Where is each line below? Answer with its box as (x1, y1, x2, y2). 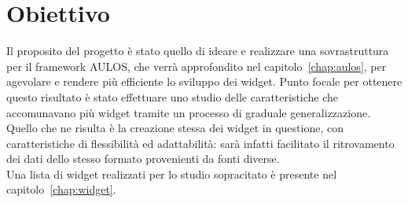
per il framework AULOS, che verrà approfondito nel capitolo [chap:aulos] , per (6, 57, 387, 74)
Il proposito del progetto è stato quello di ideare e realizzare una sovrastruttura (6, 42, 389, 59)
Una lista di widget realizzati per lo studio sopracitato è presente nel (6, 165, 337, 182)
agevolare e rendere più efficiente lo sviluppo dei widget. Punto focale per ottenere (6, 73, 402, 90)
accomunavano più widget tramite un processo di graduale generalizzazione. (6, 104, 371, 120)
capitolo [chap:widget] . (6, 181, 116, 197)
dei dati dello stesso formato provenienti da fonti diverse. (6, 150, 280, 167)
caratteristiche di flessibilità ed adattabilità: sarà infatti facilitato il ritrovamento (6, 135, 395, 151)
